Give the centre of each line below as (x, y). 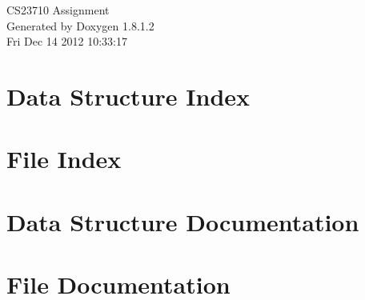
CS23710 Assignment (58, 10)
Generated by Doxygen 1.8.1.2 (80, 25)
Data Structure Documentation (183, 221)
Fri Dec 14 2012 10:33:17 (67, 41)
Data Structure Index (128, 96)
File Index (64, 159)
